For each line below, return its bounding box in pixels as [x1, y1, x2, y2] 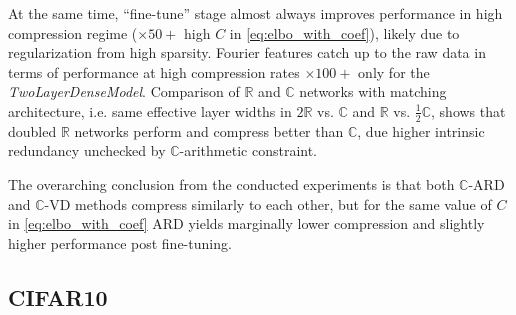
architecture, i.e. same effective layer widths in [8, 100, 292, 121]
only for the [358, 61, 430, 82]
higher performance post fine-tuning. [8, 232, 232, 253]
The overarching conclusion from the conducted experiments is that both [8, 173, 455, 194]
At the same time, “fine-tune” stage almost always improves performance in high [8, 3, 503, 23]
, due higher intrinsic [357, 120, 485, 141]
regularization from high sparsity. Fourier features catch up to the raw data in [8, 42, 486, 63]
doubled [8, 120, 57, 141]
